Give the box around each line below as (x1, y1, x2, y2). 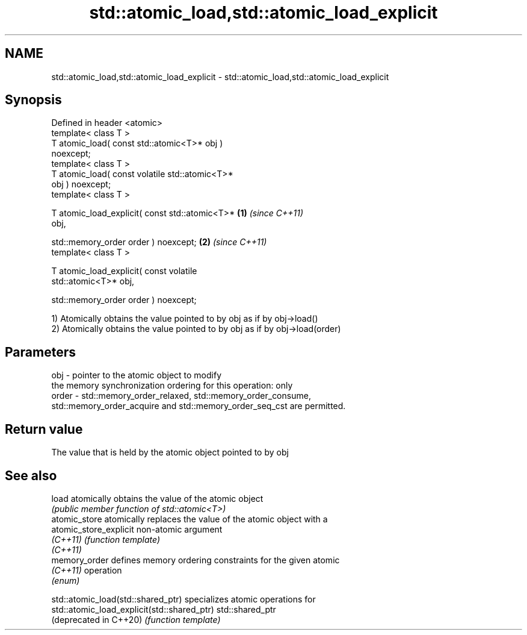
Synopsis (5, 92, 62, 108)
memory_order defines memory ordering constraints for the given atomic (51, 554, 340, 565)
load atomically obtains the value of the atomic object (51, 493, 263, 504)
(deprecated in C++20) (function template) (51, 614, 221, 625)
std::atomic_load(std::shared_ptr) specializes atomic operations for (51, 593, 316, 604)
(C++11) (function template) (51, 534, 161, 545)
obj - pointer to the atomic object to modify (51, 370, 222, 381)
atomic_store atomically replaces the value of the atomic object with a (51, 513, 328, 524)
